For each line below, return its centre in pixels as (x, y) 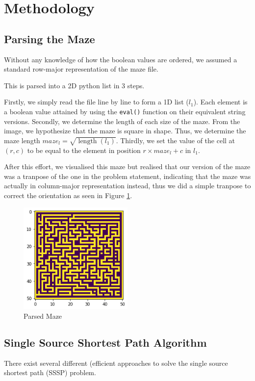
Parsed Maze (43, 316)
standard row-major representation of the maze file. (81, 69)
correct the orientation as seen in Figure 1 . (68, 195)
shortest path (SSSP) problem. (50, 372)
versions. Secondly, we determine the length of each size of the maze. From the (122, 121)
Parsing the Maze (50, 38)
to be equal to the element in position (84, 150)
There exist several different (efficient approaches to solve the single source (116, 363)
